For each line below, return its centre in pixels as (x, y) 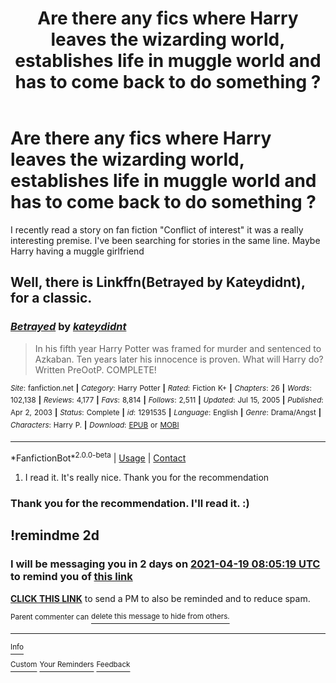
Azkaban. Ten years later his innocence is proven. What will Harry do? (179, 359)
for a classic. (51, 298)
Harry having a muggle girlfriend (77, 251)
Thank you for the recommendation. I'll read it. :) (130, 503)
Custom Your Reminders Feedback (70, 665)
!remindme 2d (55, 535)
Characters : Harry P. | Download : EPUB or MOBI (95, 425)
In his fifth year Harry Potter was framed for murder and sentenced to (178, 348)
